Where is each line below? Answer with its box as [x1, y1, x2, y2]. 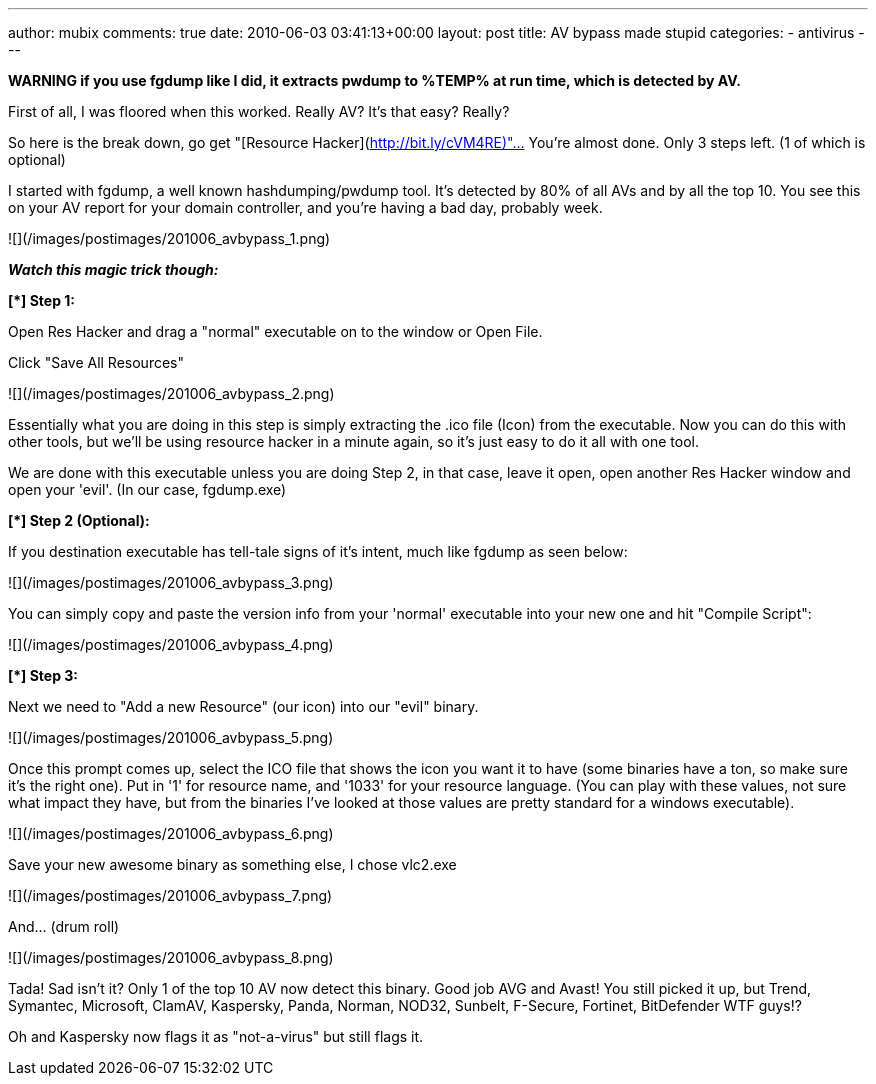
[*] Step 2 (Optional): [8, 512, 150, 529]
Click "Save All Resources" [8, 354, 184, 371]
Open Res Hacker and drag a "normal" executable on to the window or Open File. [8, 323, 543, 340]
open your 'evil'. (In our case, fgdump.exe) [8, 481, 287, 498]
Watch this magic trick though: [8, 261, 219, 278]
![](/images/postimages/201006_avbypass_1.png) [8, 230, 331, 247]
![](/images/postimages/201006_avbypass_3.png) [8, 574, 334, 591]
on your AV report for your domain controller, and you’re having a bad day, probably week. [8, 199, 603, 216]
